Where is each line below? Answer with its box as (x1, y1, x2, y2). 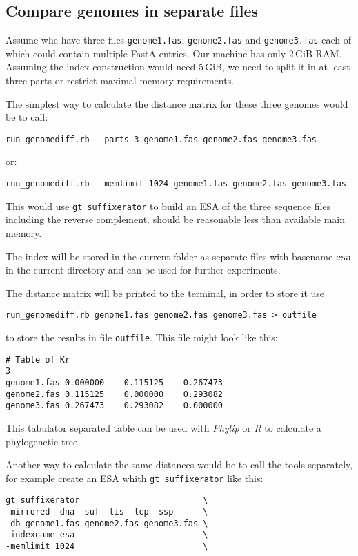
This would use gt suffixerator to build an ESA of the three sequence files (6, 198, 331, 213)
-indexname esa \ (6, 530, 208, 540)
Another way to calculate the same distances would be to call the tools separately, (6, 457, 353, 472)
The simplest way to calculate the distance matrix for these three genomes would (6, 96, 348, 111)
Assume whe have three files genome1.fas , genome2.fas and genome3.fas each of (6, 32, 351, 47)
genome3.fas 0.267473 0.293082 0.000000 (6, 401, 223, 411)
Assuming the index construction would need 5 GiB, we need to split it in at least (6, 59, 350, 74)
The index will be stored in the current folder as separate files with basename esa (6, 249, 351, 263)
